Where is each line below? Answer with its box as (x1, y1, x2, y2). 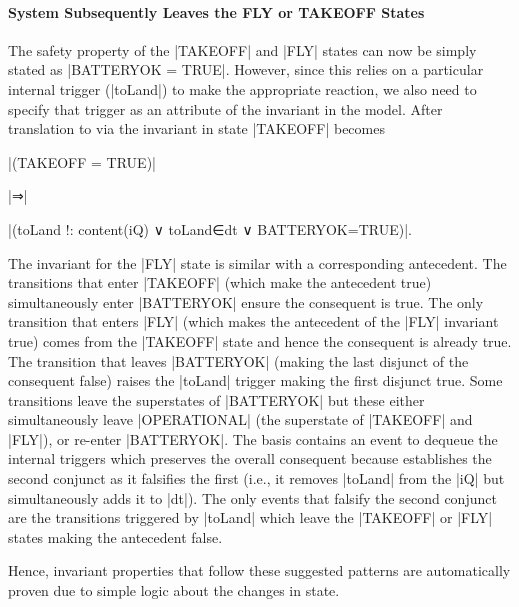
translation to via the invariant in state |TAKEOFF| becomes (8, 118, 385, 139)
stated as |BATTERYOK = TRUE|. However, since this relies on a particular (8, 59, 484, 80)
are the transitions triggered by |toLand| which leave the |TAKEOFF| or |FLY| (8, 507, 493, 528)
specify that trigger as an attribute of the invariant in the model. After (8, 98, 443, 119)
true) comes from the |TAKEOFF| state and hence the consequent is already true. (8, 330, 512, 351)
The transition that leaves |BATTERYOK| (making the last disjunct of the (8, 350, 469, 371)
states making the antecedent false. (8, 526, 223, 547)
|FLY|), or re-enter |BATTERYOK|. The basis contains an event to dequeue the (8, 428, 498, 449)
